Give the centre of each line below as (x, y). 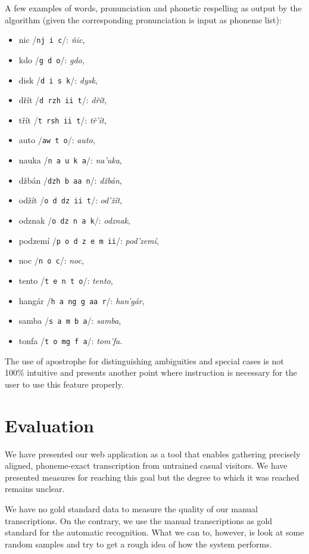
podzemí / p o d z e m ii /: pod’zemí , (89, 240)
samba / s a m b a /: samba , (70, 321)
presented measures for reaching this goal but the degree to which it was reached (152, 477)
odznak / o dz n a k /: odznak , (74, 220)
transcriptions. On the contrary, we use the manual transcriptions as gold (139, 520)
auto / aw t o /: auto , (57, 140)
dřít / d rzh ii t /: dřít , (63, 100)
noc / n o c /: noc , (51, 260)
